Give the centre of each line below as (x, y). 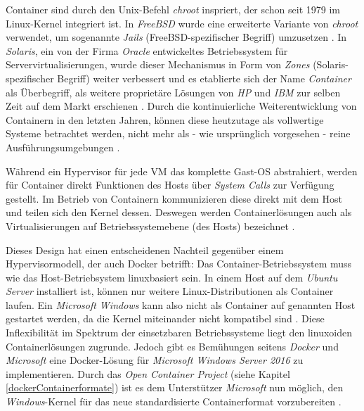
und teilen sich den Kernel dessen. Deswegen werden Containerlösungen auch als (179, 212)
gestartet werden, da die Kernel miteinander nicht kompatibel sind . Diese (165, 318)
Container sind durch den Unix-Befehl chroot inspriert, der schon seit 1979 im (173, 9)
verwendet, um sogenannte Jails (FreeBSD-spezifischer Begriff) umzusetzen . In (176, 37)
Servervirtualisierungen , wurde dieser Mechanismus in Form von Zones (158, 64)
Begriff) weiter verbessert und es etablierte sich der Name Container (204, 78)
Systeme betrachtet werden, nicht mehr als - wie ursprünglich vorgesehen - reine (178, 133)
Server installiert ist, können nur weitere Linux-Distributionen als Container (170, 291)
